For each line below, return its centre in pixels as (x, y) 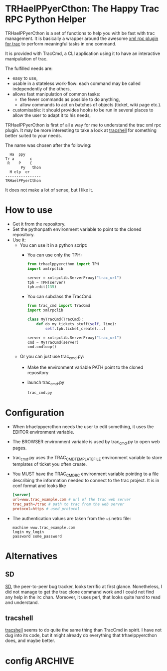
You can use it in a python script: (54, 245)
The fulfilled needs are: (29, 68)
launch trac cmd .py (46, 383)
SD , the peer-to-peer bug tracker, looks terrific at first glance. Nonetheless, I (84, 586)
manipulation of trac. (26, 58)
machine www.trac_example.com (44, 528)
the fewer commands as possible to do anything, (70, 99)
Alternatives (31, 556)
